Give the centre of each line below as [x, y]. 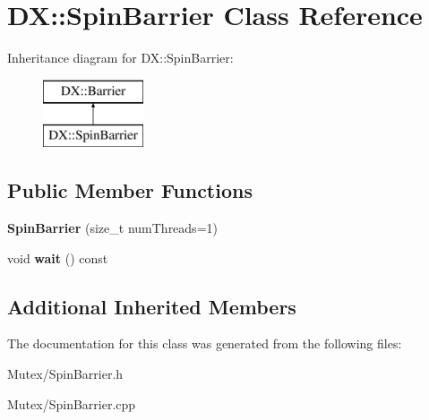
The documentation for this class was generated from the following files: [205, 343]
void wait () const [58, 257]
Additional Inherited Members [152, 306]
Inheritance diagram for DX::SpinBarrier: [120, 58]
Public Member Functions [130, 190]
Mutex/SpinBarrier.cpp [72, 403]
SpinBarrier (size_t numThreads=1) [112, 228]
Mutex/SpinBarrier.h [65, 374]
